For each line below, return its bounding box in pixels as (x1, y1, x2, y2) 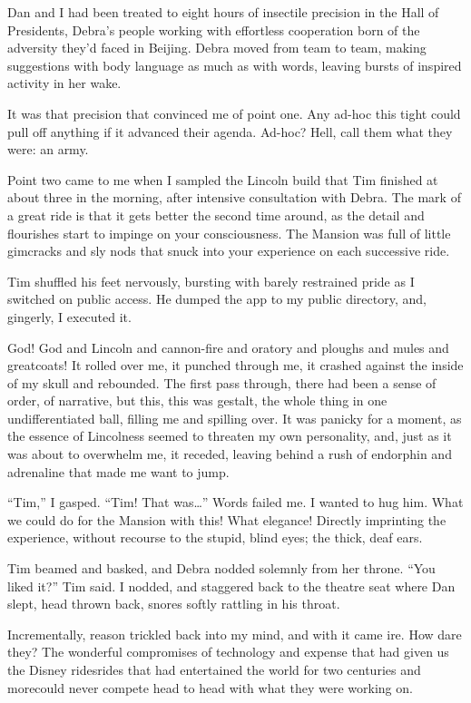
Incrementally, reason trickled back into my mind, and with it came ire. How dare (7, 624, 462, 643)
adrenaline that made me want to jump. (7, 462, 230, 481)
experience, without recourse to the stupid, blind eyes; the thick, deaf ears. (7, 528, 423, 547)
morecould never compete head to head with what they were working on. (7, 678, 413, 697)
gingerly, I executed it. (7, 307, 132, 326)
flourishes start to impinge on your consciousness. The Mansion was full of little (7, 223, 451, 242)
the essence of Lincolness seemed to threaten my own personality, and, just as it (7, 426, 452, 445)
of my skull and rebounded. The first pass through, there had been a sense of (7, 373, 437, 392)
